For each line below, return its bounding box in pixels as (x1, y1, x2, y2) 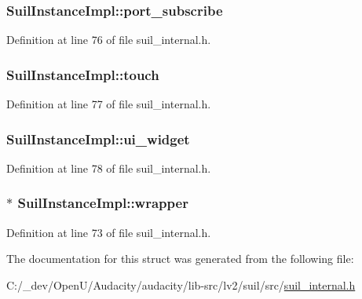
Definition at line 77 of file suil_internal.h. (6, 96, 211, 112)
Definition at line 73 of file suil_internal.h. (6, 224, 211, 240)
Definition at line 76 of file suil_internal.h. (6, 31, 211, 48)
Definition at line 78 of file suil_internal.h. (6, 159, 211, 176)
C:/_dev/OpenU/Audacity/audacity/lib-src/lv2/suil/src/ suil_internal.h (6, 276, 356, 293)
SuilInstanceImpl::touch (6, 64, 159, 84)
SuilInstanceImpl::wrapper (17, 193, 188, 213)
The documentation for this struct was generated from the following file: (6, 250, 354, 267)
